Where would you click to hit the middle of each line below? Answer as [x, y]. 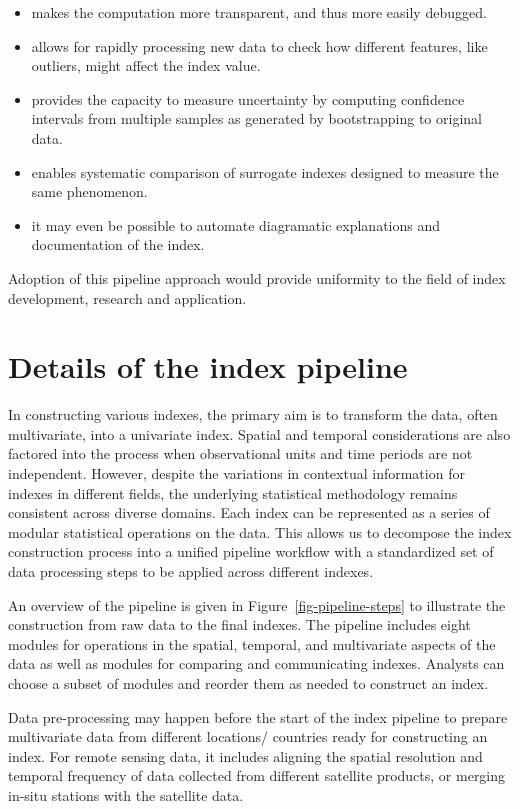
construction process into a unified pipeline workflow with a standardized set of [251, 551]
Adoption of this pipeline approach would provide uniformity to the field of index [257, 277]
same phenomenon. [89, 191]
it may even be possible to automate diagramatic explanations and [236, 224]
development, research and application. [127, 297]
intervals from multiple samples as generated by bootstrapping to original [256, 118]
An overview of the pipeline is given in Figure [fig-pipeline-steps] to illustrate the [257, 604]
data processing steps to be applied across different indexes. [191, 571]
